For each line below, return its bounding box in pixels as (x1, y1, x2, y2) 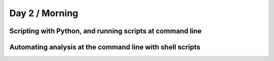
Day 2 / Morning (9, 8, 79, 19)
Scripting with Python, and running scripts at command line (9, 27, 202, 35)
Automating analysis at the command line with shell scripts (9, 43, 200, 51)
